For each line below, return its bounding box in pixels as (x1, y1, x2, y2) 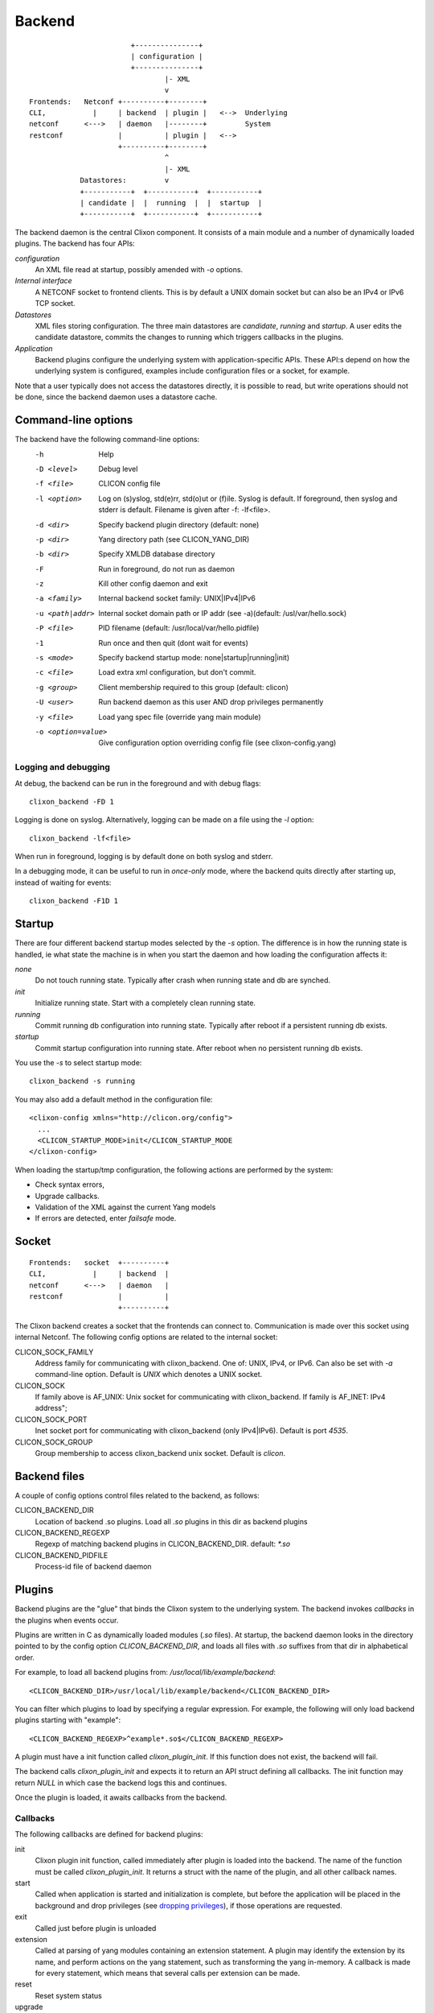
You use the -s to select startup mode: (14, 1058, 142, 1068)
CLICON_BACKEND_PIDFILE (14, 1550, 108, 1560)
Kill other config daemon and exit (98, 579, 208, 589)
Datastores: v (80, 176, 170, 185)
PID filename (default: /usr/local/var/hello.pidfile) (98, 623, 260, 633)
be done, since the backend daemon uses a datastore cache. (14, 392, 218, 402)
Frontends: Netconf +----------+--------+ (29, 97, 208, 106)
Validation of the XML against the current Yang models (35, 1202, 216, 1212)
